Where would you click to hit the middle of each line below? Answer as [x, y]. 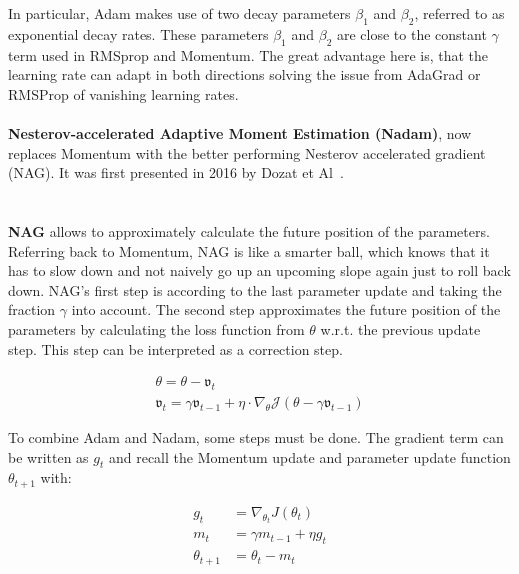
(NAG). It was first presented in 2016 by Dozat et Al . [176, 172]
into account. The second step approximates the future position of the [286, 309]
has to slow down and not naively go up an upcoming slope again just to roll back [259, 270]
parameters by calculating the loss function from [156, 328]
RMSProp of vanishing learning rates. [123, 93]
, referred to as [459, 13]
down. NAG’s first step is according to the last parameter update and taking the [255, 289]
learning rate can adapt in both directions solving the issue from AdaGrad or [244, 74]
